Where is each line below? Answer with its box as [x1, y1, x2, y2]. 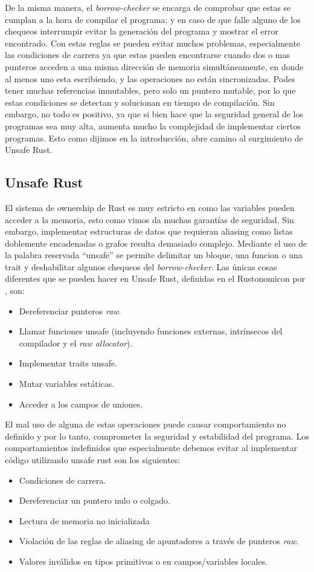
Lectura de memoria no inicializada [19, 514, 150, 527]
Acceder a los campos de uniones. [19, 397, 143, 410]
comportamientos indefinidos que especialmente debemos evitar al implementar [5, 441, 298, 454]
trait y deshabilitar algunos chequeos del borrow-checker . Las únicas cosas [5, 260, 277, 273]
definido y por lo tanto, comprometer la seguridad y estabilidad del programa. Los [5, 429, 309, 442]
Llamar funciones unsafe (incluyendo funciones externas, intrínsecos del [19, 325, 283, 337]
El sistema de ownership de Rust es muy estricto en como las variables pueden [5, 201, 295, 213]
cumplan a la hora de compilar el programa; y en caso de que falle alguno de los [5, 13, 301, 25]
